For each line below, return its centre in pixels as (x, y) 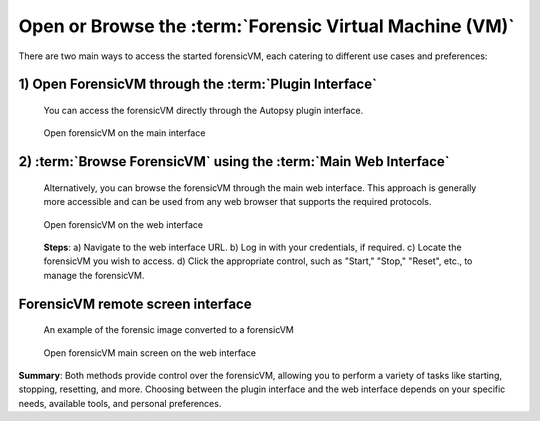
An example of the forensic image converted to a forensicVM (168, 330)
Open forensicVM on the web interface (123, 224)
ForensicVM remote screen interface (135, 303)
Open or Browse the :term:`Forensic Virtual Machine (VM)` (266, 26)
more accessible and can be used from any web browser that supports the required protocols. (237, 202)
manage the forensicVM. (94, 275)
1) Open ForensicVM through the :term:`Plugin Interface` (197, 84)
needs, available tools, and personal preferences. (120, 403)
